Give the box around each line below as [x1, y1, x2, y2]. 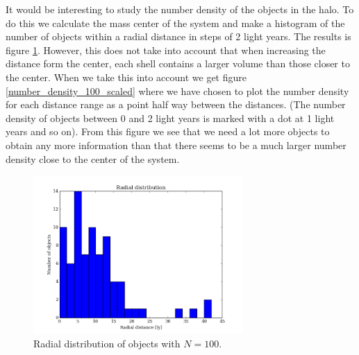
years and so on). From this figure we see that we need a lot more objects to [6, 124, 330, 139]
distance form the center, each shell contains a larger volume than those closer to [6, 56, 350, 71]
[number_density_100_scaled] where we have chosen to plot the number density [6, 83, 349, 98]
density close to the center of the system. [6, 151, 180, 166]
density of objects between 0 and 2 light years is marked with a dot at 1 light [6, 110, 335, 125]
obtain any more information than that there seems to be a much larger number [6, 137, 347, 152]
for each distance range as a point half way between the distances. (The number [6, 97, 346, 112]
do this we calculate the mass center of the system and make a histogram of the [6, 15, 345, 30]
